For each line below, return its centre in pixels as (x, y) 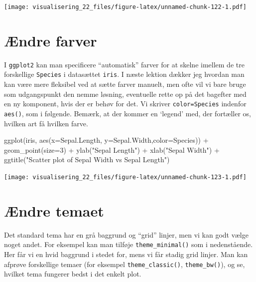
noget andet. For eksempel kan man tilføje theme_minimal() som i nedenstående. (128, 244)
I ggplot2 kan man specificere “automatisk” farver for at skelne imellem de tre (124, 64)
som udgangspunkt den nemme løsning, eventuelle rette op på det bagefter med (125, 94)
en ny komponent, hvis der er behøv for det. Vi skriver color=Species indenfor (125, 104)
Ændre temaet (54, 210)
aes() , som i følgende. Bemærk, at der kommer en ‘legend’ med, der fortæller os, (128, 113)
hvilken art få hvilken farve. (46, 123)
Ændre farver (51, 40)
